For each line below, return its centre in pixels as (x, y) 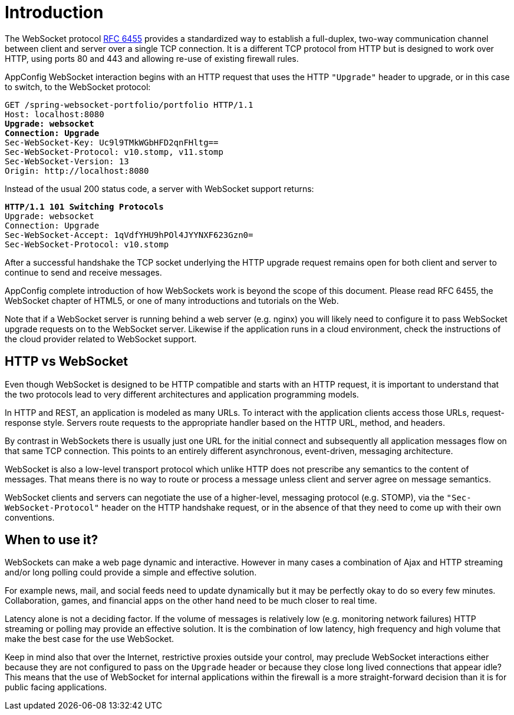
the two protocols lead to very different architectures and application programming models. (182, 394)
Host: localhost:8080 (55, 114)
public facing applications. (56, 687)
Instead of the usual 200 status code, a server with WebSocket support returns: (159, 188)
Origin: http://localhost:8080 (77, 171)
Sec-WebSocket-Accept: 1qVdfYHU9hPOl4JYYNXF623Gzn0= (129, 235)
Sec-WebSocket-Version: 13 (67, 161)
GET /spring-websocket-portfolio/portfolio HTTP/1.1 (129, 105)
